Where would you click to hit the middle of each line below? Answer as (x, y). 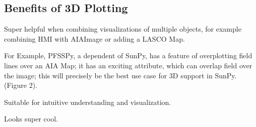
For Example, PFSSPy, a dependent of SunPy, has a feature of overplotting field (128, 55)
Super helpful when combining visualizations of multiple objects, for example (123, 29)
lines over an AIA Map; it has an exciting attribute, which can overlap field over (128, 65)
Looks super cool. (31, 119)
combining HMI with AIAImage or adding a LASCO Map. (94, 38)
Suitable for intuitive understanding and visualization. (88, 102)
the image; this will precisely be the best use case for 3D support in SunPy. (120, 75)
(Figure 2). (21, 85)
